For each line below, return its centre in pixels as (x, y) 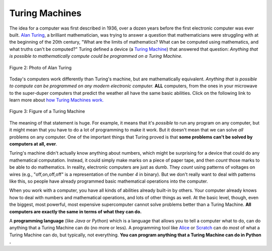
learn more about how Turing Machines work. (57, 100)
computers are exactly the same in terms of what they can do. (76, 211)
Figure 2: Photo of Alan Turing (41, 67)
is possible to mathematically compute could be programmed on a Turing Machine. (96, 56)
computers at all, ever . (33, 144)
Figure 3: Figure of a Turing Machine (47, 111)
